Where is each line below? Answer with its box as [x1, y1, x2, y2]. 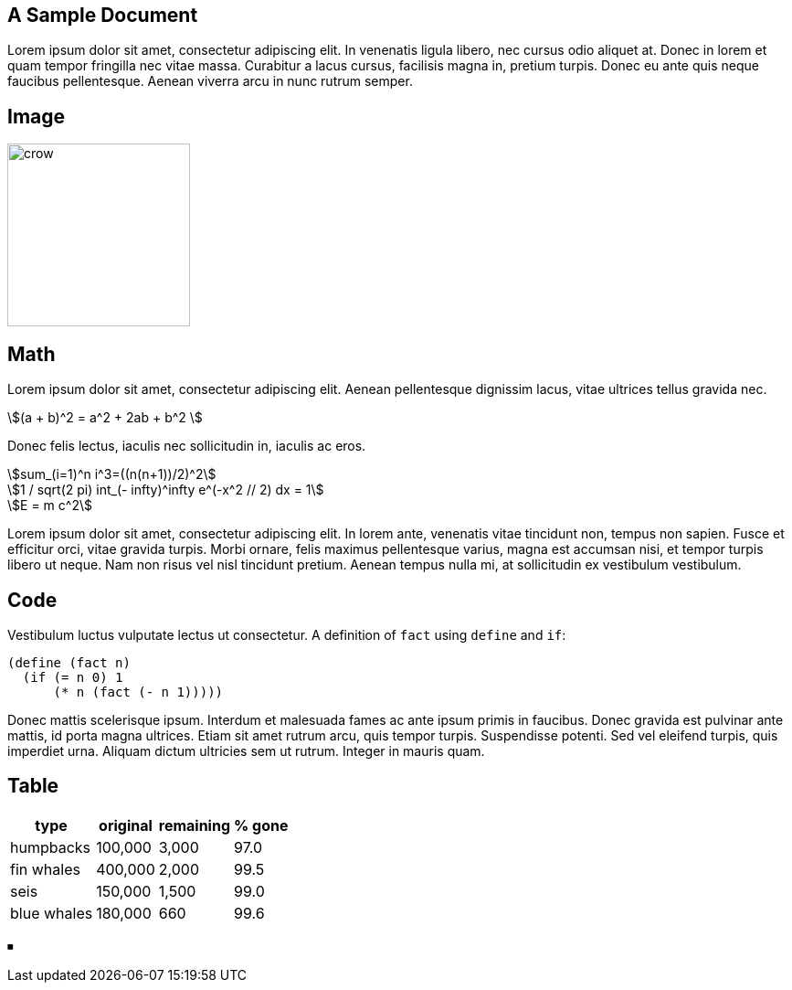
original [99, 815, 153, 835]
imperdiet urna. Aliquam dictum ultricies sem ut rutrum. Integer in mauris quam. [7, 742, 485, 759]
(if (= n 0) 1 [22, 669, 123, 685]
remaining [158, 815, 231, 835]
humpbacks [10, 837, 91, 857]
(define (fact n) [7, 655, 131, 670]
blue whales [10, 903, 93, 922]
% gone [234, 815, 289, 835]
